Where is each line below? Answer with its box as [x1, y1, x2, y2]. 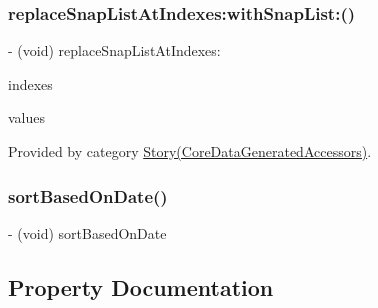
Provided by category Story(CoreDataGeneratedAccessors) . [8, 141, 372, 161]
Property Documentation [8, 271, 274, 302]
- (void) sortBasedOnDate [8, 222, 167, 243]
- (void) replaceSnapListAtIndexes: [8, 40, 221, 61]
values [8, 107, 46, 128]
